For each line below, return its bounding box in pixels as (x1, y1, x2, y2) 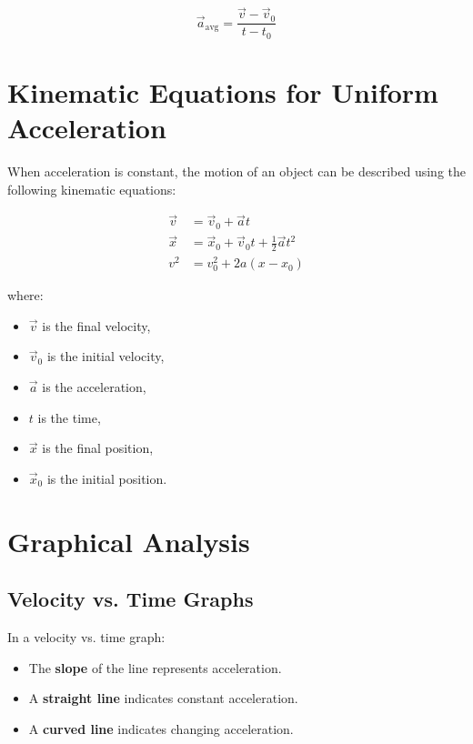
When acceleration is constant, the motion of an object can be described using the (7, 162, 466, 181)
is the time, (37, 407, 101, 427)
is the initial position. (46, 468, 167, 488)
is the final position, (42, 438, 154, 457)
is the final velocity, (42, 316, 151, 335)
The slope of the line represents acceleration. (28, 658, 282, 677)
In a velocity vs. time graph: (7, 628, 166, 647)
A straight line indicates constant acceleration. (28, 689, 298, 708)
